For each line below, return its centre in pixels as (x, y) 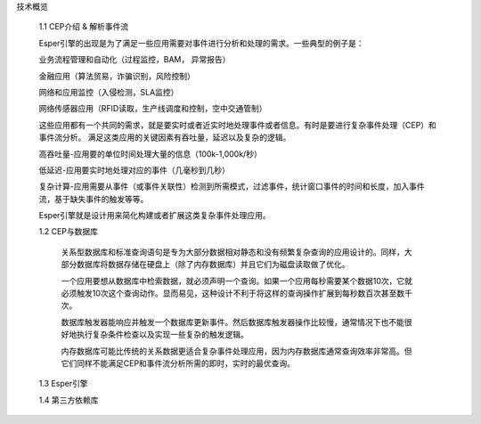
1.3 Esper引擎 (63, 384)
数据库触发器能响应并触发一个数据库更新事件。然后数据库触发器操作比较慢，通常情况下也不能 (232, 322)
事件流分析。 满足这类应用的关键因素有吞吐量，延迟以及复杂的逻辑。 (165, 137)
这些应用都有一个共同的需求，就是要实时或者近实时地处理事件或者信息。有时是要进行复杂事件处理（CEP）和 (237, 125)
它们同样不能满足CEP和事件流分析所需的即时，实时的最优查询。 (178, 363)
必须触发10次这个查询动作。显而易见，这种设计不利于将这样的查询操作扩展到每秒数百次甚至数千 (237, 293)
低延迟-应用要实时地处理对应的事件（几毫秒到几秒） (135, 170)
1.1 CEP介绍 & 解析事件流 (84, 27)
